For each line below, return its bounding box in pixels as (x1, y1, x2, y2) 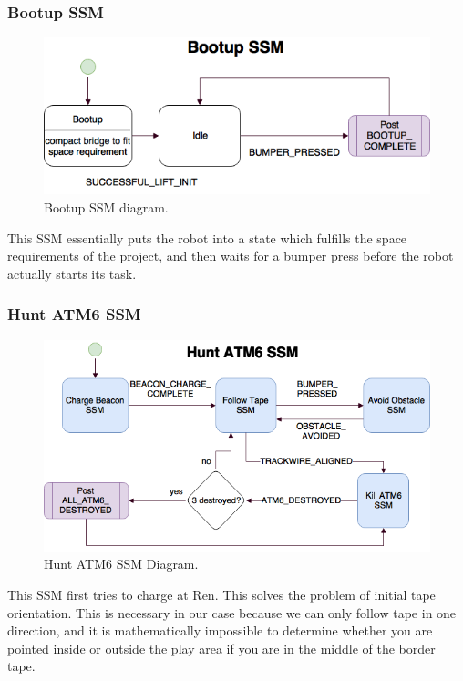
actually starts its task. (7, 263, 137, 283)
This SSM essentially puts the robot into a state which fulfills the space (7, 228, 407, 247)
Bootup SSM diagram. (44, 198, 169, 217)
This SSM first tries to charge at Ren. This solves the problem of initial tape (7, 585, 436, 604)
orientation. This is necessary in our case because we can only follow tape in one (7, 603, 457, 622)
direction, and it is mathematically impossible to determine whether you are (7, 621, 433, 640)
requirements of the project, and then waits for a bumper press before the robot (7, 246, 454, 265)
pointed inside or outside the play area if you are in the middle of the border (7, 638, 436, 657)
